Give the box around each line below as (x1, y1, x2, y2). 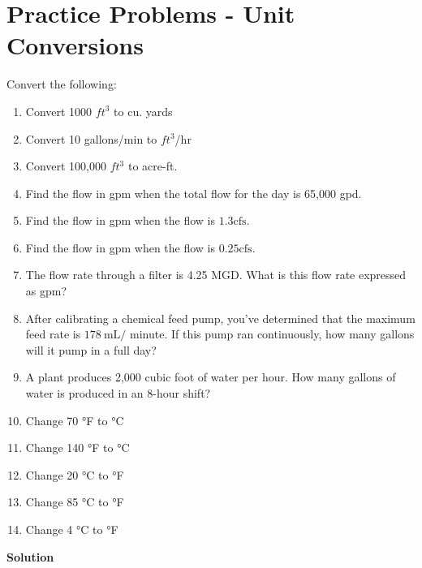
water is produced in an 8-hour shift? (25, 385, 211, 402)
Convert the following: (6, 75, 117, 93)
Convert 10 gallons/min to (25, 130, 157, 147)
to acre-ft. (127, 157, 178, 174)
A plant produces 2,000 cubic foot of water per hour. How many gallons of (25, 368, 396, 385)
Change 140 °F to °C (25, 439, 130, 456)
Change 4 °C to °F (25, 521, 118, 537)
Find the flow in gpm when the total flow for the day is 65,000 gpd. (25, 184, 362, 201)
